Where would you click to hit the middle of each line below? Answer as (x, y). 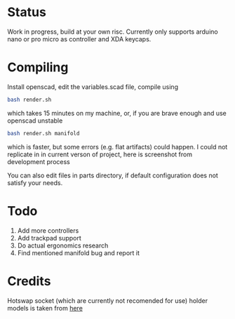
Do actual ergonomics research (63, 245)
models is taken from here (45, 308)
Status (27, 12)
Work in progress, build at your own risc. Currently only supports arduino (113, 32)
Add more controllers (48, 230)
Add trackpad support (49, 238)
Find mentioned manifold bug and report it (79, 252)
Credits (29, 281)
